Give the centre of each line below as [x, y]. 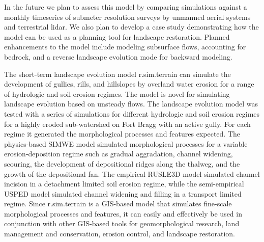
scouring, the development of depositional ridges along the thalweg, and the [122, 163]
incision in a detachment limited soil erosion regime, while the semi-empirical [124, 184]
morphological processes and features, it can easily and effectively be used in [123, 213]
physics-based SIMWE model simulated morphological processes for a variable [126, 143]
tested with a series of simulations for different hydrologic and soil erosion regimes [132, 113]
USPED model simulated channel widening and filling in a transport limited [123, 193]
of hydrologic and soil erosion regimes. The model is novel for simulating [117, 93]
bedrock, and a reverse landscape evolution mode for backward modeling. [118, 56]
